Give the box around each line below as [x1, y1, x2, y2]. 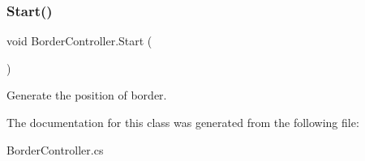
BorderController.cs [6, 141, 104, 158]
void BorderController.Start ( [6, 32, 152, 49]
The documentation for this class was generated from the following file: [6, 114, 359, 130]
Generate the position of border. [6, 87, 167, 104]
